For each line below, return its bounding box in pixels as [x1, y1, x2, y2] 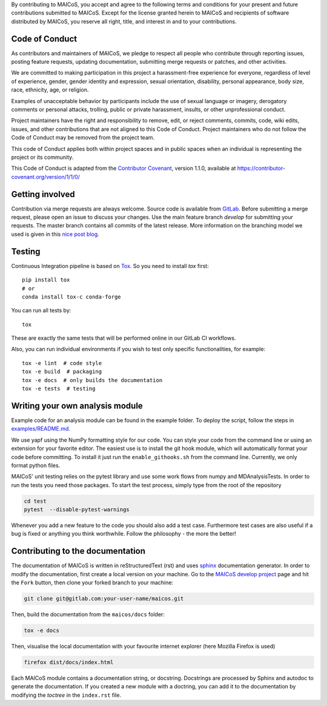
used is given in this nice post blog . [11, 230, 99, 238]
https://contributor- [237, 164, 286, 172]
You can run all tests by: [11, 307, 71, 314]
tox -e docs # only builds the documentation [22, 377, 163, 383]
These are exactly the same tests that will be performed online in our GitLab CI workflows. [11, 334, 236, 342]
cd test [24, 497, 47, 505]
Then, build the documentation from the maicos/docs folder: [11, 611, 165, 618]
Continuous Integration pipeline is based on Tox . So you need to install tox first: [11, 262, 209, 269]
